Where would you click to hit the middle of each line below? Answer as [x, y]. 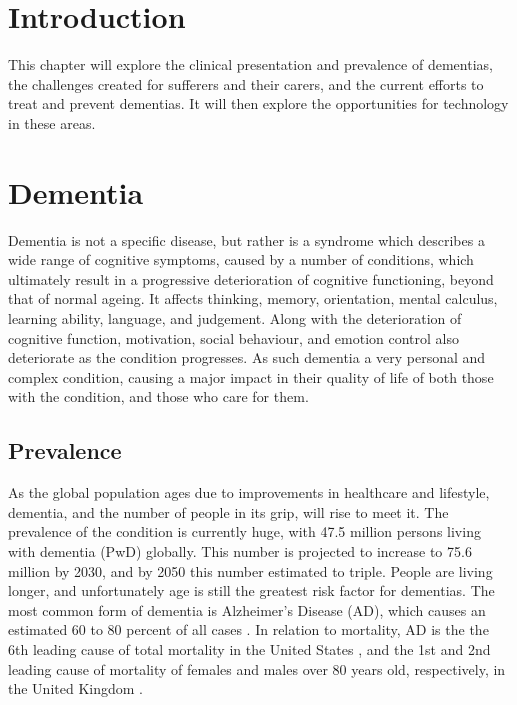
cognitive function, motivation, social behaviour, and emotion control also [233, 337]
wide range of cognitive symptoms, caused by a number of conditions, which [241, 259]
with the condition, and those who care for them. [158, 396]
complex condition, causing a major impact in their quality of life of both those [251, 376]
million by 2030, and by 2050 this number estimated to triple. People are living [250, 570]
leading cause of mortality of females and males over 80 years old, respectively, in [257, 668]
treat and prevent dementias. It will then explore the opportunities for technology [258, 103]
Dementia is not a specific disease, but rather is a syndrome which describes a [246, 239]
